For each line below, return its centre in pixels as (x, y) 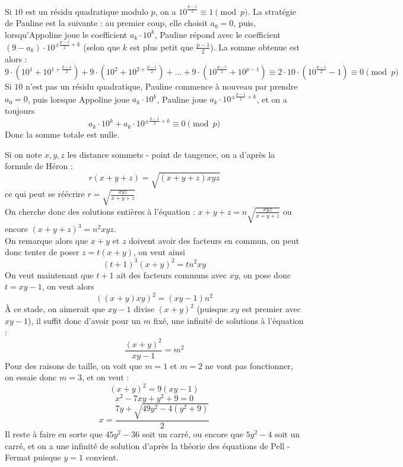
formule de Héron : (39, 166)
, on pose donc (264, 274)
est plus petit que (161, 47)
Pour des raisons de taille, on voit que (74, 365)
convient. (102, 457)
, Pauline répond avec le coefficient (218, 34)
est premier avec (271, 309)
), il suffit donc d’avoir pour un (84, 320)
